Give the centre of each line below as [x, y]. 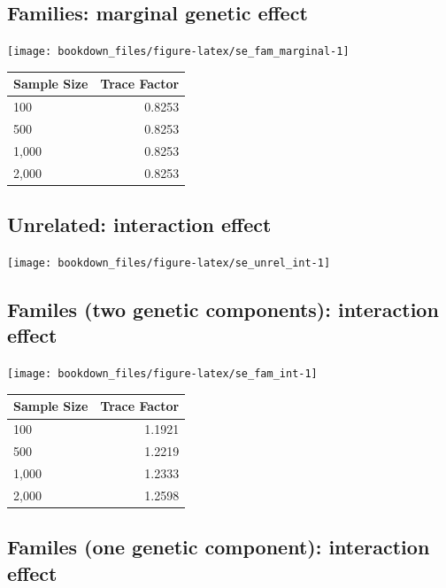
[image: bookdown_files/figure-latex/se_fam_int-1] [162, 374]
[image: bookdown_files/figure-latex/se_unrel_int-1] [169, 263]
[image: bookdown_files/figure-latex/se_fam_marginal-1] [178, 52]
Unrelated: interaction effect [139, 224]
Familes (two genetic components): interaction [223, 309]
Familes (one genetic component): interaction [219, 547]
